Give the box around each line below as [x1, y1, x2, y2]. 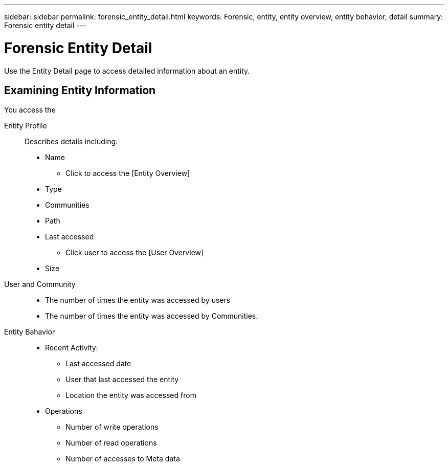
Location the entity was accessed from [65, 391, 196, 400]
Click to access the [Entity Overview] [65, 169, 190, 178]
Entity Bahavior [4, 327, 55, 337]
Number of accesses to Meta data [65, 454, 180, 463]
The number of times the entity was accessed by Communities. [45, 312, 258, 321]
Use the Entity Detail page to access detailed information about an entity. [4, 66, 250, 75]
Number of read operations [65, 438, 157, 448]
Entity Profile [4, 121, 47, 130]
